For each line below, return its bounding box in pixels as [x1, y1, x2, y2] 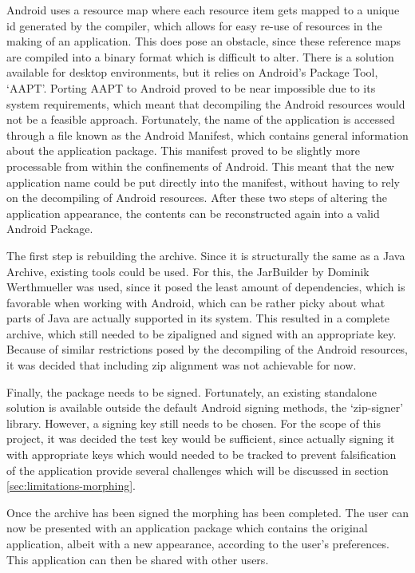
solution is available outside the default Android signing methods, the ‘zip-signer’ [6, 399, 404, 416]
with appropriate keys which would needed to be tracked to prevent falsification [6, 446, 397, 463]
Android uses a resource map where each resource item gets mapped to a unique [6, 2, 400, 18]
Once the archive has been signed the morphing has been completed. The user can [6, 504, 409, 520]
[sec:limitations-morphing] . [6, 477, 136, 494]
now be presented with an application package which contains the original [6, 520, 368, 536]
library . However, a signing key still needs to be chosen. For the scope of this [6, 414, 381, 431]
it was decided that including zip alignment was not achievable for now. [6, 357, 357, 373]
